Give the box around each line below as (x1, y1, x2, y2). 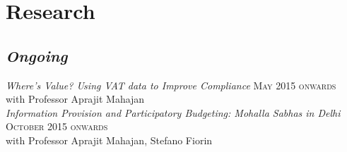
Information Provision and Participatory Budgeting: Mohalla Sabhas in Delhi (6, 105, 341, 120)
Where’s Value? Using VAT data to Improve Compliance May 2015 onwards (6, 77, 336, 92)
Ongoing (6, 44, 68, 66)
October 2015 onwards (6, 119, 108, 134)
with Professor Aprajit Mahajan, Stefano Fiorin (6, 132, 213, 147)
